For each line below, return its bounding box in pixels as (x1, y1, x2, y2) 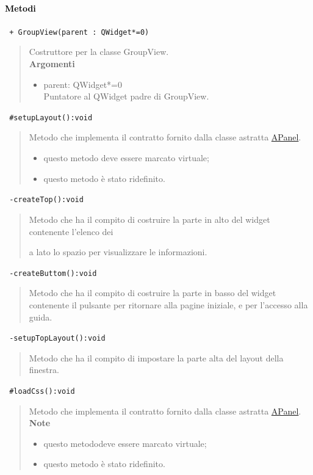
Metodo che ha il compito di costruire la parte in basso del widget (29, 286, 276, 299)
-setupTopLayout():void (9, 334, 106, 343)
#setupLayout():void (9, 113, 93, 122)
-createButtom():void (9, 269, 97, 278)
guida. (29, 310, 52, 323)
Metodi (5, 1, 36, 14)
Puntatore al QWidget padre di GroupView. (43, 90, 209, 103)
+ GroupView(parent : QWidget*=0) (9, 27, 149, 37)
